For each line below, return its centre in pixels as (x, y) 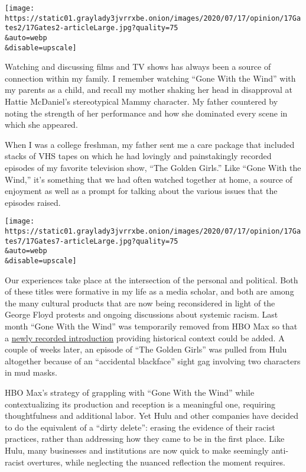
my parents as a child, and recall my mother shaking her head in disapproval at (149, 90)
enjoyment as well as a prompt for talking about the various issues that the (141, 191)
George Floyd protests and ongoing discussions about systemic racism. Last (141, 314)
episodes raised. (33, 202)
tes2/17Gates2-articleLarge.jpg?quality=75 (92, 28)
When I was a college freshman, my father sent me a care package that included (150, 144)
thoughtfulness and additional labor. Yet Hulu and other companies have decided (152, 416)
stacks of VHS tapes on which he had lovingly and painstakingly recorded (138, 156)
